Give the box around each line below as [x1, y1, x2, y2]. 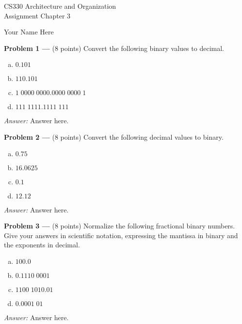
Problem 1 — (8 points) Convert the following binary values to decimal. [4, 43, 224, 53]
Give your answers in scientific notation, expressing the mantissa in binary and [4, 230, 238, 240]
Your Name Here [4, 27, 54, 37]
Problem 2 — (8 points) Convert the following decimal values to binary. [4, 131, 224, 142]
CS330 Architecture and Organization [4, 1, 116, 11]
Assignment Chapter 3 [4, 10, 71, 20]
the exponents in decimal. [4, 240, 80, 250]
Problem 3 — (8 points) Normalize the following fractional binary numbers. [4, 221, 235, 231]
